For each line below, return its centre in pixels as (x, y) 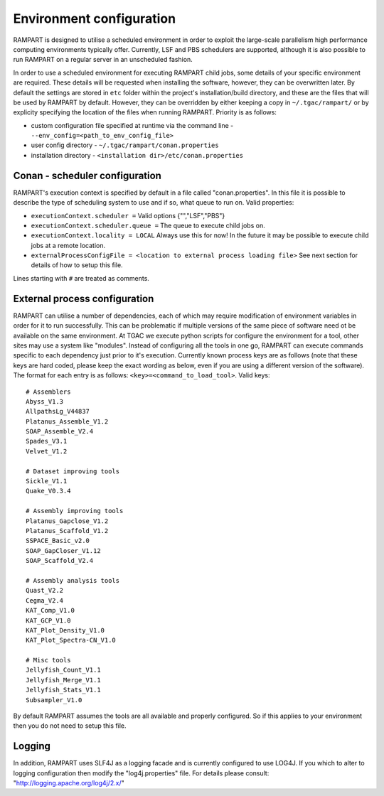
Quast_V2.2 (45, 591)
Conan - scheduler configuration (87, 175)
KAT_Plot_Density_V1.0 (65, 630)
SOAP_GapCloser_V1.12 (63, 550)
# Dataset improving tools (73, 471)
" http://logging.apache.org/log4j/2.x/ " (69, 783)
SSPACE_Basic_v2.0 (58, 541)
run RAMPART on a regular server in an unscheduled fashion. (103, 60)
